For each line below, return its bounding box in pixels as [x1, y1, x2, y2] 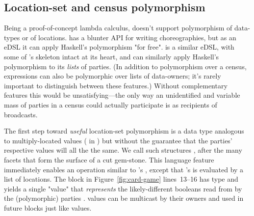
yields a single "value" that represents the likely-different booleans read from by [4, 183, 242, 193]
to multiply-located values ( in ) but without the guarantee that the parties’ [4, 135, 232, 145]
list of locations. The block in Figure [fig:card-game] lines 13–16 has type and [4, 174, 238, 184]
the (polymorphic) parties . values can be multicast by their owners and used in [4, 193, 244, 203]
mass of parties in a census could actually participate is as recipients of [4, 99, 217, 109]
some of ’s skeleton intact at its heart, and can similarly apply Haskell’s [4, 51, 219, 61]
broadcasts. [4, 109, 38, 119]
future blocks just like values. [4, 202, 92, 213]
